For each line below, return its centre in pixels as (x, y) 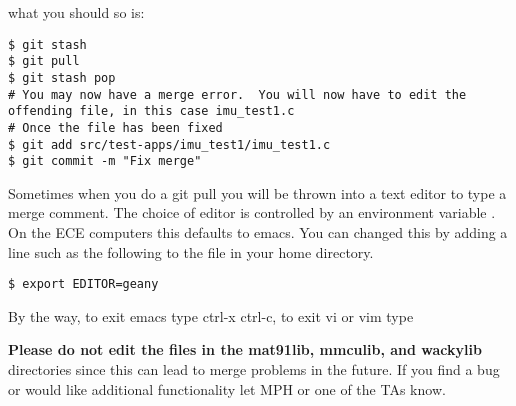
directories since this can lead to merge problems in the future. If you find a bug (254, 369)
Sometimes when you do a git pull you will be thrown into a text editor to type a (257, 192)
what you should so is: (76, 12)
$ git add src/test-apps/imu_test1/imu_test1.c (169, 144)
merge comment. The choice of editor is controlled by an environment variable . (252, 212)
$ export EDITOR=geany (83, 284)
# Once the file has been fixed (115, 127)
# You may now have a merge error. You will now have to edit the (237, 94)
